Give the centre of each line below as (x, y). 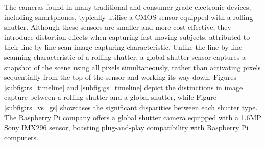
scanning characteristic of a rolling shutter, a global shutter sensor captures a (125, 57)
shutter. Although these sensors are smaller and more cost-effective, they (118, 27)
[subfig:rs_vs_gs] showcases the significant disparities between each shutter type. (131, 107)
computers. (21, 137)
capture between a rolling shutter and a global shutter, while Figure (110, 97)
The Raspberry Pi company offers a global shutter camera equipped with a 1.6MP (133, 117)
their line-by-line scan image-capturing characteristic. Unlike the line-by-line (123, 47)
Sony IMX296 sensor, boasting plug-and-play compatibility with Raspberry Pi (126, 127)
